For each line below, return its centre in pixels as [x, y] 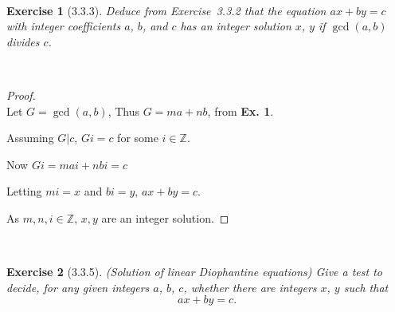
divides [23, 41]
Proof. [21, 95]
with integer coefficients [64, 26]
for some [138, 138]
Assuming [30, 138]
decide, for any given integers [78, 287]
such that [366, 287]
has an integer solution [236, 26]
